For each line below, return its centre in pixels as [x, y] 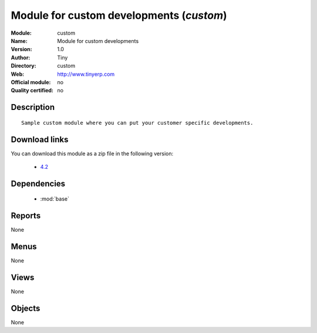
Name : [19, 41]
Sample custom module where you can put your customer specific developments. [137, 123]
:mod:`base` [55, 199]
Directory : [23, 66]
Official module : [31, 82]
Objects [26, 308]
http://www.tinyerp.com [86, 74]
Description [33, 107]
